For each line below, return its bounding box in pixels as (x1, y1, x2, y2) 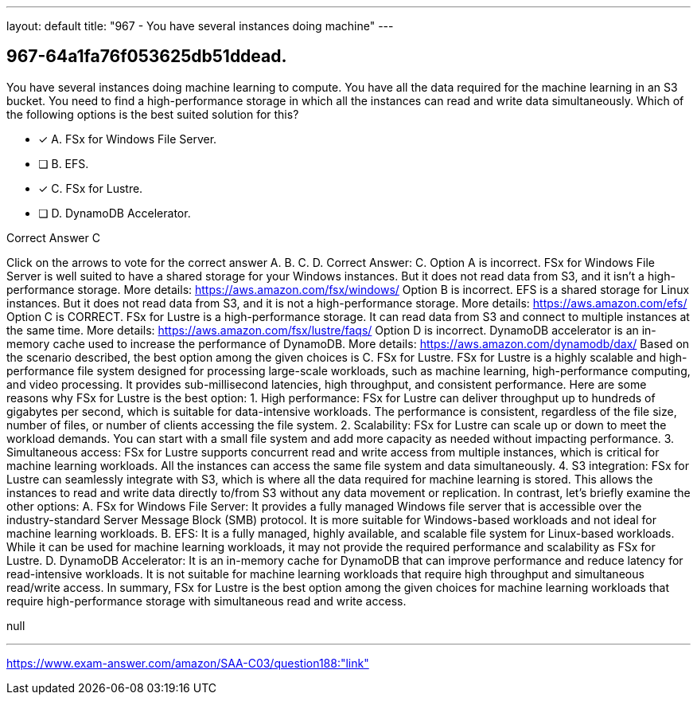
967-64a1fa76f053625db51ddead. (6, 46, 287, 67)
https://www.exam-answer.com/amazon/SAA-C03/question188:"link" (6, 656, 369, 670)
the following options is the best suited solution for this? (6, 107, 299, 121)
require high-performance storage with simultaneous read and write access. (6, 593, 407, 608)
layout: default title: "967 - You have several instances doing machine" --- (6, 19, 394, 33)
